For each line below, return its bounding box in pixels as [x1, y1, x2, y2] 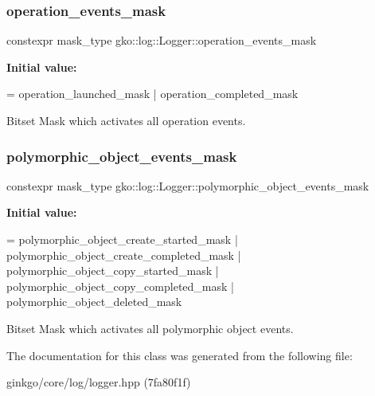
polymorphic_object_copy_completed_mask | [6, 277, 234, 294]
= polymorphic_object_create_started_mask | [6, 231, 238, 247]
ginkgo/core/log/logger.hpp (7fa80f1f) [6, 374, 191, 390]
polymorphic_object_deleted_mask [6, 293, 182, 310]
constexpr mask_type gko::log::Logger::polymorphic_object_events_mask [6, 177, 369, 194]
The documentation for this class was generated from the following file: [6, 347, 353, 363]
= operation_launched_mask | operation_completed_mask [6, 85, 299, 102]
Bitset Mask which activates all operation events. [6, 112, 246, 128]
